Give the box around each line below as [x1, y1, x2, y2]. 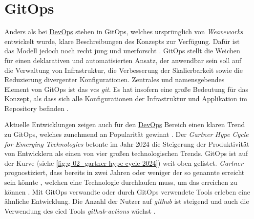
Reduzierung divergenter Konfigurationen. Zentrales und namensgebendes [4, 74, 225, 85]
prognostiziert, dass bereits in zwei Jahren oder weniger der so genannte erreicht [4, 167, 245, 177]
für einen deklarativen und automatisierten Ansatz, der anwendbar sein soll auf [4, 55, 242, 65]
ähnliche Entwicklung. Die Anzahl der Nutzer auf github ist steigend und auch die [4, 196, 249, 206]
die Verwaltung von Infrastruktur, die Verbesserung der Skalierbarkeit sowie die [4, 65, 243, 75]
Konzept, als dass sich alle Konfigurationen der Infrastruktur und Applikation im [4, 93, 247, 104]
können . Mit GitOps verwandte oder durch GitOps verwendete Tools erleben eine [4, 186, 251, 197]
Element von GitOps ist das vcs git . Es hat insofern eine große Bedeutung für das [4, 84, 248, 94]
